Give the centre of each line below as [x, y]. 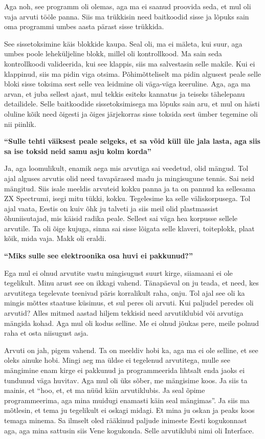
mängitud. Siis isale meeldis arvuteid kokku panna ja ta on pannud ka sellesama [130, 188]
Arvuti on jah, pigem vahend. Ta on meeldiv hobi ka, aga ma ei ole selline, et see [131, 350]
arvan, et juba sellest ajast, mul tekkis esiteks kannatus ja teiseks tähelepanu [125, 93]
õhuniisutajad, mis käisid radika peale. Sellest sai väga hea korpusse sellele [121, 218]
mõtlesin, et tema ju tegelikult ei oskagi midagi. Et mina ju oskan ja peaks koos [129, 410]
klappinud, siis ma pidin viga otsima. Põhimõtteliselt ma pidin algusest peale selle [133, 73]
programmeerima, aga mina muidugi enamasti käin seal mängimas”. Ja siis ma [127, 400]
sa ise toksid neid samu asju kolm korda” [78, 151]
